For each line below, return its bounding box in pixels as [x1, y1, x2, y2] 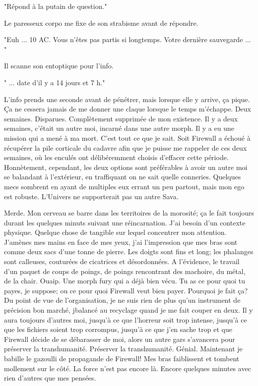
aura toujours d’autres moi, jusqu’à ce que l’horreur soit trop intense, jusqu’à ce [4, 314, 247, 325]
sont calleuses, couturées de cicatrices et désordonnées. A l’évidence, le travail [4, 256, 240, 267]
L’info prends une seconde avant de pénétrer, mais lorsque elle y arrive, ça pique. [4, 94, 250, 104]
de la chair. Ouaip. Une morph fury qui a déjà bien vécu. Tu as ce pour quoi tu [4, 276, 245, 286]
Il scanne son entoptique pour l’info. [4, 60, 114, 71]
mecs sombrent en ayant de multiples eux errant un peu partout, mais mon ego [4, 181, 245, 191]
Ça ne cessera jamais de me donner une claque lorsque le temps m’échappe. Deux [4, 104, 252, 114]
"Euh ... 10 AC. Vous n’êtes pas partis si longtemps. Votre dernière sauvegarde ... [4, 34, 251, 45]
